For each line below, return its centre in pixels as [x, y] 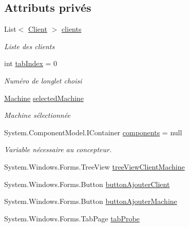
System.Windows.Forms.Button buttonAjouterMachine [91, 201]
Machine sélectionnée [37, 115]
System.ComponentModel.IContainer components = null [93, 132]
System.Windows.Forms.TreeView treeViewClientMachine [94, 166]
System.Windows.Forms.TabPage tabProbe [72, 218]
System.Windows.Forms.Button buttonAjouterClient [87, 184]
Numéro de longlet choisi [43, 80]
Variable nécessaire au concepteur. [58, 149]
